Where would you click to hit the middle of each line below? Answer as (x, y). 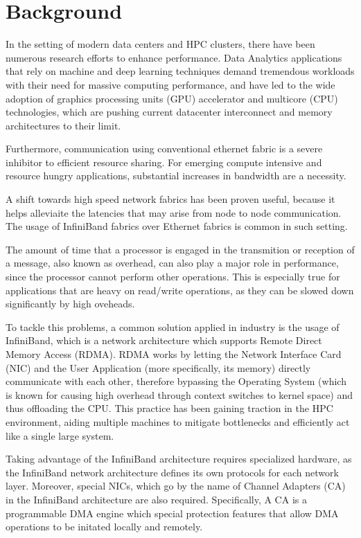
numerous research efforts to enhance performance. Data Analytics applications (174, 57)
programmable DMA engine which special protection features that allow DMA (172, 513)
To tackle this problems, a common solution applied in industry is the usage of (173, 326)
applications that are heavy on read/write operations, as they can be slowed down (180, 290)
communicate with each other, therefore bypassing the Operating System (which (176, 381)
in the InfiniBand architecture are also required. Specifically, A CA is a (156, 499)
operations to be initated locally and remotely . (104, 527)
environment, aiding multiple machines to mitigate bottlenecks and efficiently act (178, 421)
